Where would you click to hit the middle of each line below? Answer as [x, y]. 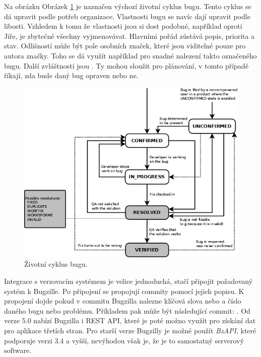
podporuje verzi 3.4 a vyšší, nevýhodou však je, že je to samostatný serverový [124, 340]
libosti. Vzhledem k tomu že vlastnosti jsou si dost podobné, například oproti [123, 26]
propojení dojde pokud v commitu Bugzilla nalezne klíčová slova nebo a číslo [123, 301]
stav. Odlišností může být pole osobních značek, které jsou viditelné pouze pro [125, 46]
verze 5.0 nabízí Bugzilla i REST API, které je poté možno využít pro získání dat [130, 320]
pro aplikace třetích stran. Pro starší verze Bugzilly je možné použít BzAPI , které [130, 330]
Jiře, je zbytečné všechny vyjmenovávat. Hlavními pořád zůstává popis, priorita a [129, 36]
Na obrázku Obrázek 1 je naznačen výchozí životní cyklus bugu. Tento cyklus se [128, 6]
